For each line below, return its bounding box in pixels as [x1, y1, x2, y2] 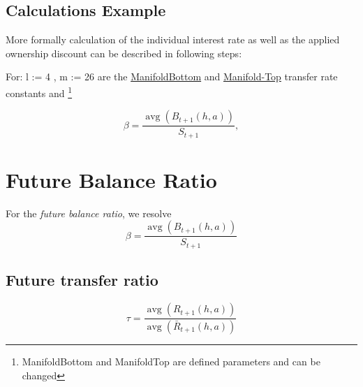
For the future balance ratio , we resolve [6, 205, 172, 220]
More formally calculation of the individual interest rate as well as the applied [6, 32, 340, 47]
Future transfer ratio [6, 269, 158, 291]
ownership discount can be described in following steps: [6, 45, 242, 60]
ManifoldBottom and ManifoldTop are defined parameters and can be [22, 354, 320, 368]
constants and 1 [6, 83, 73, 100]
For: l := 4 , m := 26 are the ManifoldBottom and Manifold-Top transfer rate [6, 69, 338, 84]
